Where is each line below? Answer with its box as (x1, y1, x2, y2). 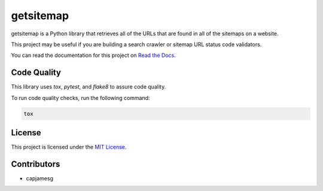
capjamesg (26, 175, 54, 182)
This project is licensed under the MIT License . (11, 144, 127, 151)
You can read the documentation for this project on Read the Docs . (11, 51, 176, 59)
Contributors (11, 159, 60, 169)
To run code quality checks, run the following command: (11, 94, 150, 101)
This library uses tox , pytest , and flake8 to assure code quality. (11, 83, 166, 90)
